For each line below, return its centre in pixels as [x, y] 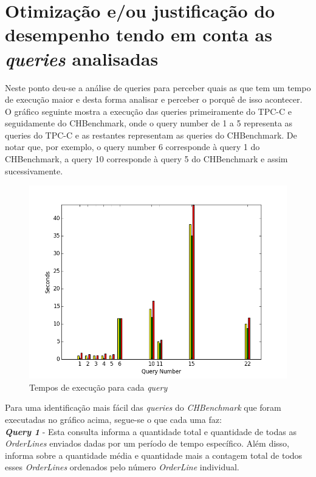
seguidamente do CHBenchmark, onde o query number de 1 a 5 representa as [149, 123]
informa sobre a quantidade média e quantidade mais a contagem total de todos [154, 455]
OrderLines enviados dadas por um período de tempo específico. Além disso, [147, 443]
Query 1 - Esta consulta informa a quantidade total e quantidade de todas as [151, 431]
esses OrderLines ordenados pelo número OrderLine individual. [122, 467]
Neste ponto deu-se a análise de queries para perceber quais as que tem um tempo [158, 87]
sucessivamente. [34, 170]
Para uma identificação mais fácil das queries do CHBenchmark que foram [143, 407]
